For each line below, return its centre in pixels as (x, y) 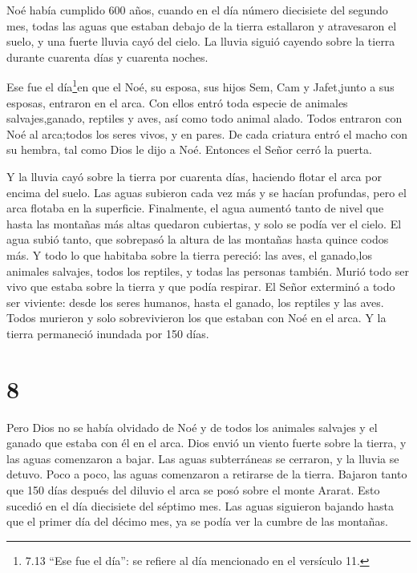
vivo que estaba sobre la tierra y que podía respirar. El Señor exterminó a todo (201, 286)
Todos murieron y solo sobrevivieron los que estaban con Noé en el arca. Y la (196, 318)
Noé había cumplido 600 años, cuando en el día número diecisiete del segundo (197, 10)
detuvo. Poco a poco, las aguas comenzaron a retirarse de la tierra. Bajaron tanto (207, 474)
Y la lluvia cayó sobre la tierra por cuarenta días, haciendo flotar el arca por (194, 176)
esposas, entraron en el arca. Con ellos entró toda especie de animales (177, 102)
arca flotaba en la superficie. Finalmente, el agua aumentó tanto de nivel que (195, 208)
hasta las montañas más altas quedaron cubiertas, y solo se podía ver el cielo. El (204, 223)
